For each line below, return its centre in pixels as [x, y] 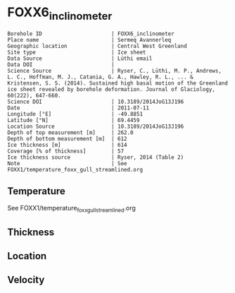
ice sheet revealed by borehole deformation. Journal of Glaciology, [112, 89]
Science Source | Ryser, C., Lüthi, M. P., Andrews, [114, 71]
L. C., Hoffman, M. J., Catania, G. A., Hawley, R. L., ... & [100, 77]
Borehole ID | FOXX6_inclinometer [91, 34]
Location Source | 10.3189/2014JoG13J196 [96, 126]
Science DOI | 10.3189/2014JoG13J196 [96, 102]
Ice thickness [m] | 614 [68, 145]
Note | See [68, 163]
